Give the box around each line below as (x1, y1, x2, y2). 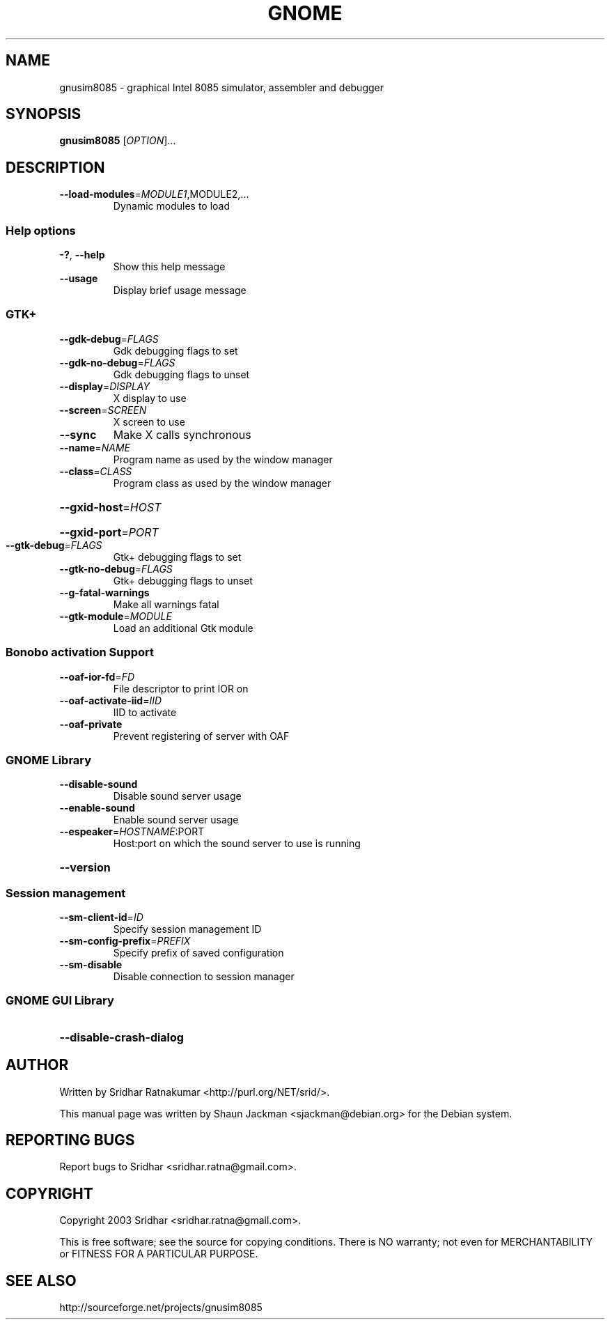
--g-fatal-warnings (59, 586, 150, 598)
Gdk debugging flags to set (113, 344, 238, 357)
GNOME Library (6, 752, 92, 767)
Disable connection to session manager (113, 970, 295, 983)
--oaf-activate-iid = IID (59, 694, 162, 706)
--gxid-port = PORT (59, 525, 159, 539)
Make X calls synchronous (113, 427, 251, 442)
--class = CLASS (59, 465, 132, 477)
